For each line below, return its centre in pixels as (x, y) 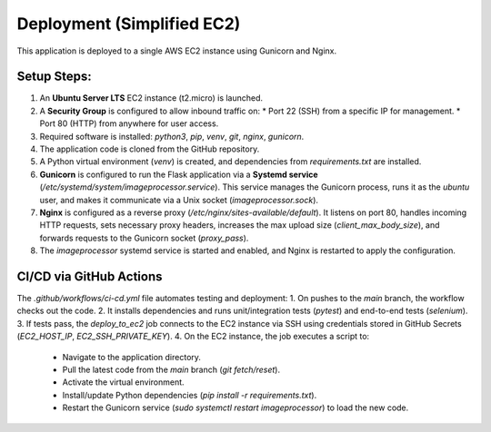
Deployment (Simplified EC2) (129, 24)
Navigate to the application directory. (132, 357)
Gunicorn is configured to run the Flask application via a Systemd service (179, 174)
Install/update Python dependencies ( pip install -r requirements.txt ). (190, 395)
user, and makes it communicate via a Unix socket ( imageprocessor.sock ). (179, 200)
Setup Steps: (54, 77)
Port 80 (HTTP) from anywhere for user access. (129, 123)
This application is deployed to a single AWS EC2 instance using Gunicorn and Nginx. (176, 51)
